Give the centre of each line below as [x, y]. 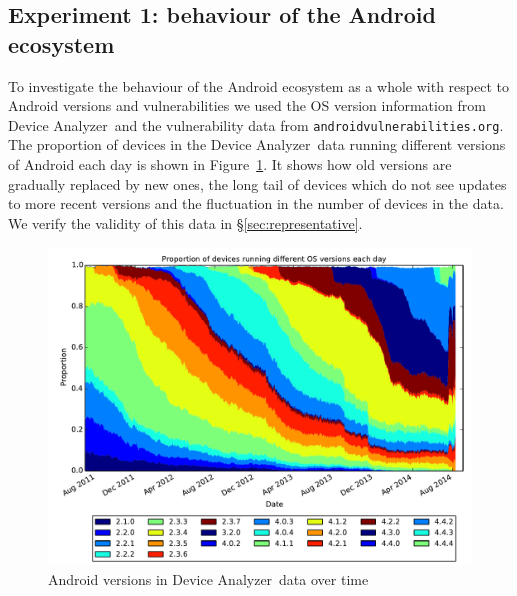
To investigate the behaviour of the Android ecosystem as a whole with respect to [258, 85]
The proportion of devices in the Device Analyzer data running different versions [257, 144]
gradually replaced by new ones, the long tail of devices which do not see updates [257, 183]
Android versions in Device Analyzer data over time [208, 579]
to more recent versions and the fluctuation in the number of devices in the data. [256, 203]
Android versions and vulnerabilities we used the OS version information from [247, 105]
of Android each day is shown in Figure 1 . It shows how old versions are [230, 164]
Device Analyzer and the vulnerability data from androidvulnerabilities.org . [256, 124]
